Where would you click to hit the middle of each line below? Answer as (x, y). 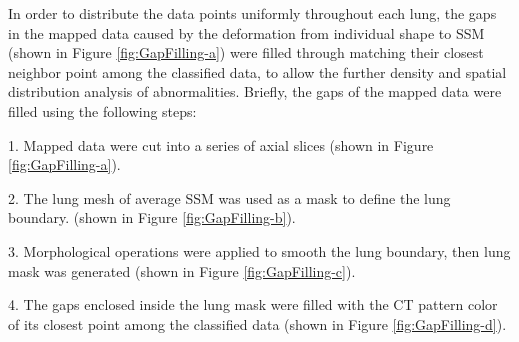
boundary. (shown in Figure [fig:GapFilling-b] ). (152, 217)
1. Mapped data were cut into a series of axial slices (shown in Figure (221, 144)
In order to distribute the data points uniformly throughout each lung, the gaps (252, 13)
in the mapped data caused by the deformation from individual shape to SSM (246, 32)
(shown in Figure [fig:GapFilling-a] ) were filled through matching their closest (246, 52)
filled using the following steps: (102, 110)
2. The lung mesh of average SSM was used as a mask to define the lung (229, 197)
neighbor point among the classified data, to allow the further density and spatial (257, 71)
